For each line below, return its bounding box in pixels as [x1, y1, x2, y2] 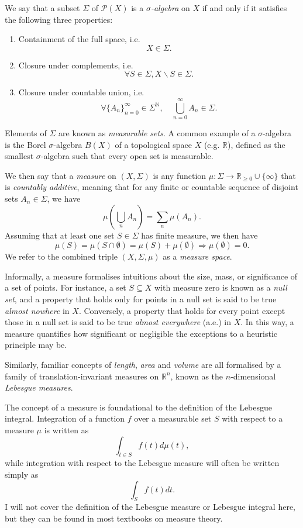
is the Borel [5, 138, 46, 150]
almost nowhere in [5, 304, 70, 316]
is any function [153, 169, 206, 181]
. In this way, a [240, 316, 294, 328]
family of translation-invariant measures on [5, 370, 159, 382]
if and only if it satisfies [202, 2, 287, 13]
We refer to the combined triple [5, 250, 118, 263]
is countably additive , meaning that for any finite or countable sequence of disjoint [5, 181, 298, 193]
